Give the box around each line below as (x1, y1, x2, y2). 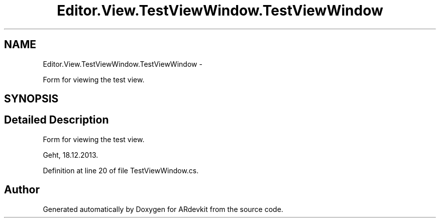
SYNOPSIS (4, 92, 59, 105)
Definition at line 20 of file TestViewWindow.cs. (43, 166, 199, 175)
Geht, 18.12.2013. (43, 150, 98, 159)
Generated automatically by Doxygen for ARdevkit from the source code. (43, 204, 283, 213)
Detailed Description (4, 114, 109, 127)
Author (4, 183, 40, 196)
